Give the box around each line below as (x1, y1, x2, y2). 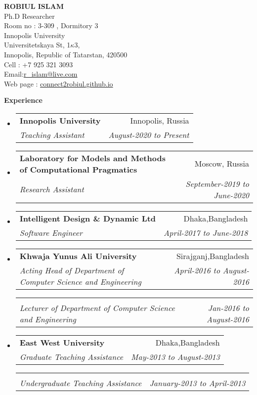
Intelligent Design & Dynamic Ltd (19, 212, 156, 224)
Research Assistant (19, 183, 84, 195)
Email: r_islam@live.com (4, 69, 78, 79)
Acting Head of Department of (19, 264, 124, 276)
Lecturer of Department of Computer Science (19, 302, 175, 313)
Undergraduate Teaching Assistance (19, 377, 142, 389)
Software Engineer (19, 226, 83, 238)
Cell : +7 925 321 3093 (4, 59, 73, 69)
